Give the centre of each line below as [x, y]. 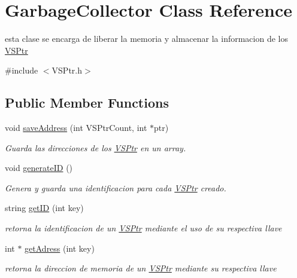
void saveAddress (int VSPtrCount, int [76, 128]
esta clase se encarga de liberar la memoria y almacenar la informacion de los [146, 39]
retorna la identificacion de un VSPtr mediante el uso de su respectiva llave [143, 228]
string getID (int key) [44, 208]
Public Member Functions [87, 103]
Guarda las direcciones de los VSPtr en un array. [96, 147]
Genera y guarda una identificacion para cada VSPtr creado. [116, 187]
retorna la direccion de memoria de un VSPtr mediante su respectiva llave [141, 268]
